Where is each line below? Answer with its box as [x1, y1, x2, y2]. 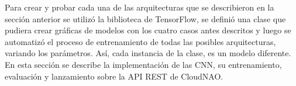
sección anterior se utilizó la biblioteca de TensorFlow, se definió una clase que [5, 12, 286, 25]
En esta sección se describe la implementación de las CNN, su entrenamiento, [5, 58, 282, 70]
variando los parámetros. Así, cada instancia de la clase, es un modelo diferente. [5, 47, 291, 59]
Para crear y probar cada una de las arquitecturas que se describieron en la [5, 1, 274, 13]
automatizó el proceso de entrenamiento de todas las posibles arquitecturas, [5, 35, 276, 47]
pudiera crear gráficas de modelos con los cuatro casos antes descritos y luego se [5, 24, 291, 36]
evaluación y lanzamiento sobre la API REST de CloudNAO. [5, 70, 223, 82]
